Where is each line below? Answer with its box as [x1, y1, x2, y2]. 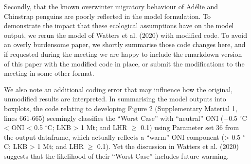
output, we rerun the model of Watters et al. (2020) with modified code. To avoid [4, 30, 247, 40]
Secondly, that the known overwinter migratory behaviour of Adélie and [4, 1, 218, 11]
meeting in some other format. [4, 68, 94, 78]
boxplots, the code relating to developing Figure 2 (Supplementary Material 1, [4, 103, 237, 113]
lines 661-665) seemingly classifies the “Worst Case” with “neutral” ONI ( [4, 113, 224, 123]
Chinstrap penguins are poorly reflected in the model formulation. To [4, 11, 211, 21]
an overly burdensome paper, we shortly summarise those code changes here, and [4, 39, 246, 49]
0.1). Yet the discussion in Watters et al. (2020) [97, 141, 239, 151]
